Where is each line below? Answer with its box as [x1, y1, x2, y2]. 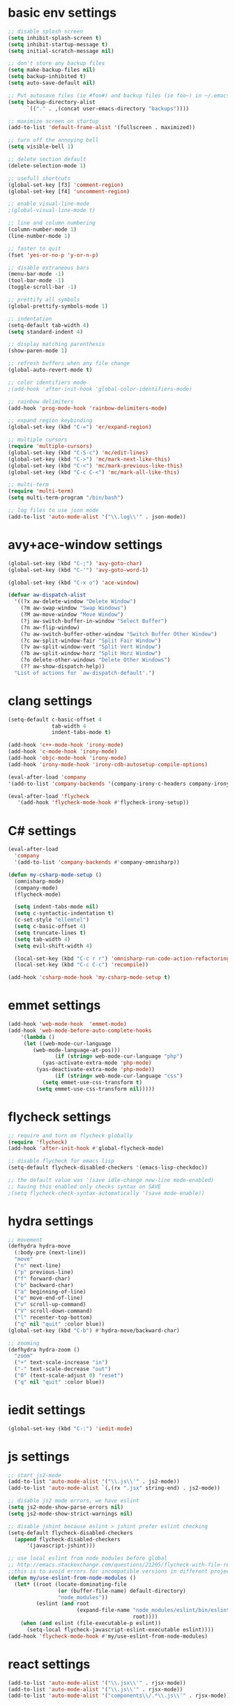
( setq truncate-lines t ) [14, 929, 86, 936]
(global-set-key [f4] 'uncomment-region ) [8, 188, 130, 195]
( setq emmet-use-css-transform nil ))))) [36, 1085, 156, 1093]
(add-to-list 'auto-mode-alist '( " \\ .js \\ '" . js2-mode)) [8, 1478, 180, 1486]
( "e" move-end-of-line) [14, 1294, 83, 1302]
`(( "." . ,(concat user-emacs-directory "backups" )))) [26, 105, 190, 112]
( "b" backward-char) [14, 1282, 74, 1289]
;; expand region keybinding [8, 417, 93, 424]
